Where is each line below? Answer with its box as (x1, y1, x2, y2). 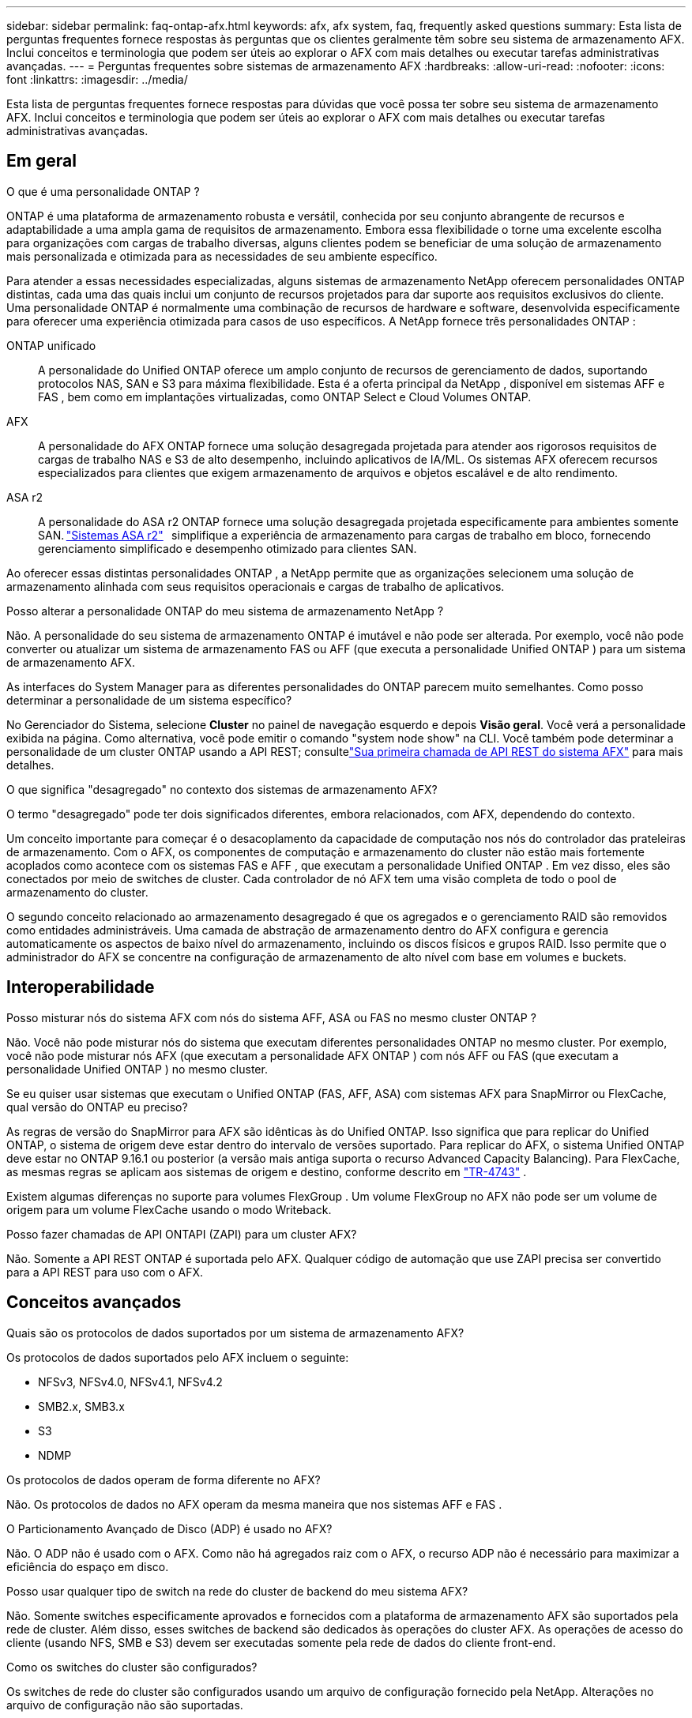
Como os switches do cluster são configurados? (6, 1660, 258, 1674)
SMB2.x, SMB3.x (38, 1399, 125, 1413)
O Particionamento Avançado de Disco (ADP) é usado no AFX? (6, 1521, 333, 1536)
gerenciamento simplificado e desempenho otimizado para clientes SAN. (38, 541, 417, 555)
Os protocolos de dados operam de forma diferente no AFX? (6, 1472, 321, 1487)
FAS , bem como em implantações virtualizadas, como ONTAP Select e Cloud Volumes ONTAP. (38, 389, 532, 404)
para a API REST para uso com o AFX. (6, 1265, 204, 1279)
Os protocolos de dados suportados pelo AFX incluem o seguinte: (6, 1350, 349, 1364)
